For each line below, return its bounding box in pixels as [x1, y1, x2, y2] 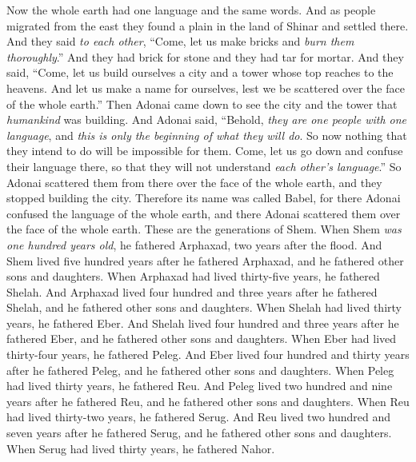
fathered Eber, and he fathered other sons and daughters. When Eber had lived [6, 330, 397, 347]
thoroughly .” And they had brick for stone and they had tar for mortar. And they [6, 48, 404, 65]
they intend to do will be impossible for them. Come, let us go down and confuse [6, 142, 403, 159]
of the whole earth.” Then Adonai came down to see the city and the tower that [6, 95, 398, 112]
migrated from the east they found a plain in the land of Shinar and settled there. [6, 17, 409, 34]
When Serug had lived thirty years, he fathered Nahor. [6, 440, 275, 456]
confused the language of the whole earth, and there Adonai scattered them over [6, 205, 401, 221]
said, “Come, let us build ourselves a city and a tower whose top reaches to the [6, 64, 394, 81]
